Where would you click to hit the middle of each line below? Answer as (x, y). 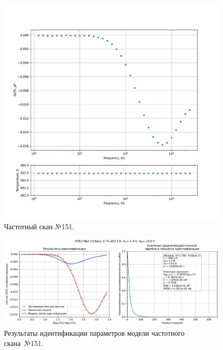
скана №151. (24, 343)
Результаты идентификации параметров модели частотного (94, 333)
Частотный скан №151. (39, 226)
